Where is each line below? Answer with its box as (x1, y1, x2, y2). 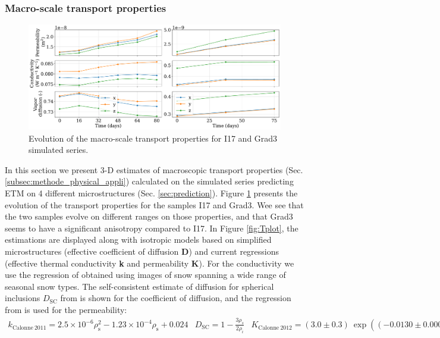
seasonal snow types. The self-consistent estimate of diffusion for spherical (5, 280, 274, 292)
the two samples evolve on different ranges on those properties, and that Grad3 (5, 210, 293, 223)
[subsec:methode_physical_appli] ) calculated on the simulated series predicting (5, 175, 294, 187)
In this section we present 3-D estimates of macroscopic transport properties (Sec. (5, 163, 303, 176)
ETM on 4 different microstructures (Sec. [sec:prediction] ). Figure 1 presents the (5, 186, 298, 199)
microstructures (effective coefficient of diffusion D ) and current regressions (5, 245, 279, 257)
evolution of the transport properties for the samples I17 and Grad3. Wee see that (5, 198, 304, 211)
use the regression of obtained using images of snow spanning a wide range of (5, 268, 286, 281)
